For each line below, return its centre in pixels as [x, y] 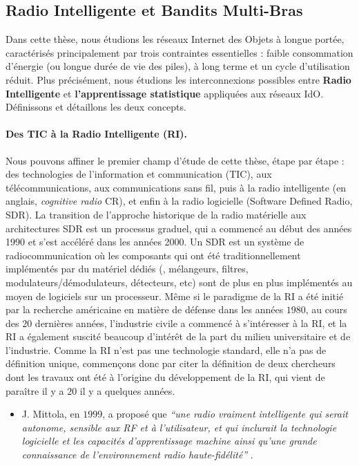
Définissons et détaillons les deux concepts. [96, 107]
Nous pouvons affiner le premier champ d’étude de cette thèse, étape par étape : [175, 160]
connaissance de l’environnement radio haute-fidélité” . [137, 455]
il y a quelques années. [127, 390]
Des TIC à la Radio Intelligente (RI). [97, 134]
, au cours [326, 309]
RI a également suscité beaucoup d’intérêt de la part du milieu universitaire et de [178, 336]
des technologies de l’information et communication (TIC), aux [139, 174]
